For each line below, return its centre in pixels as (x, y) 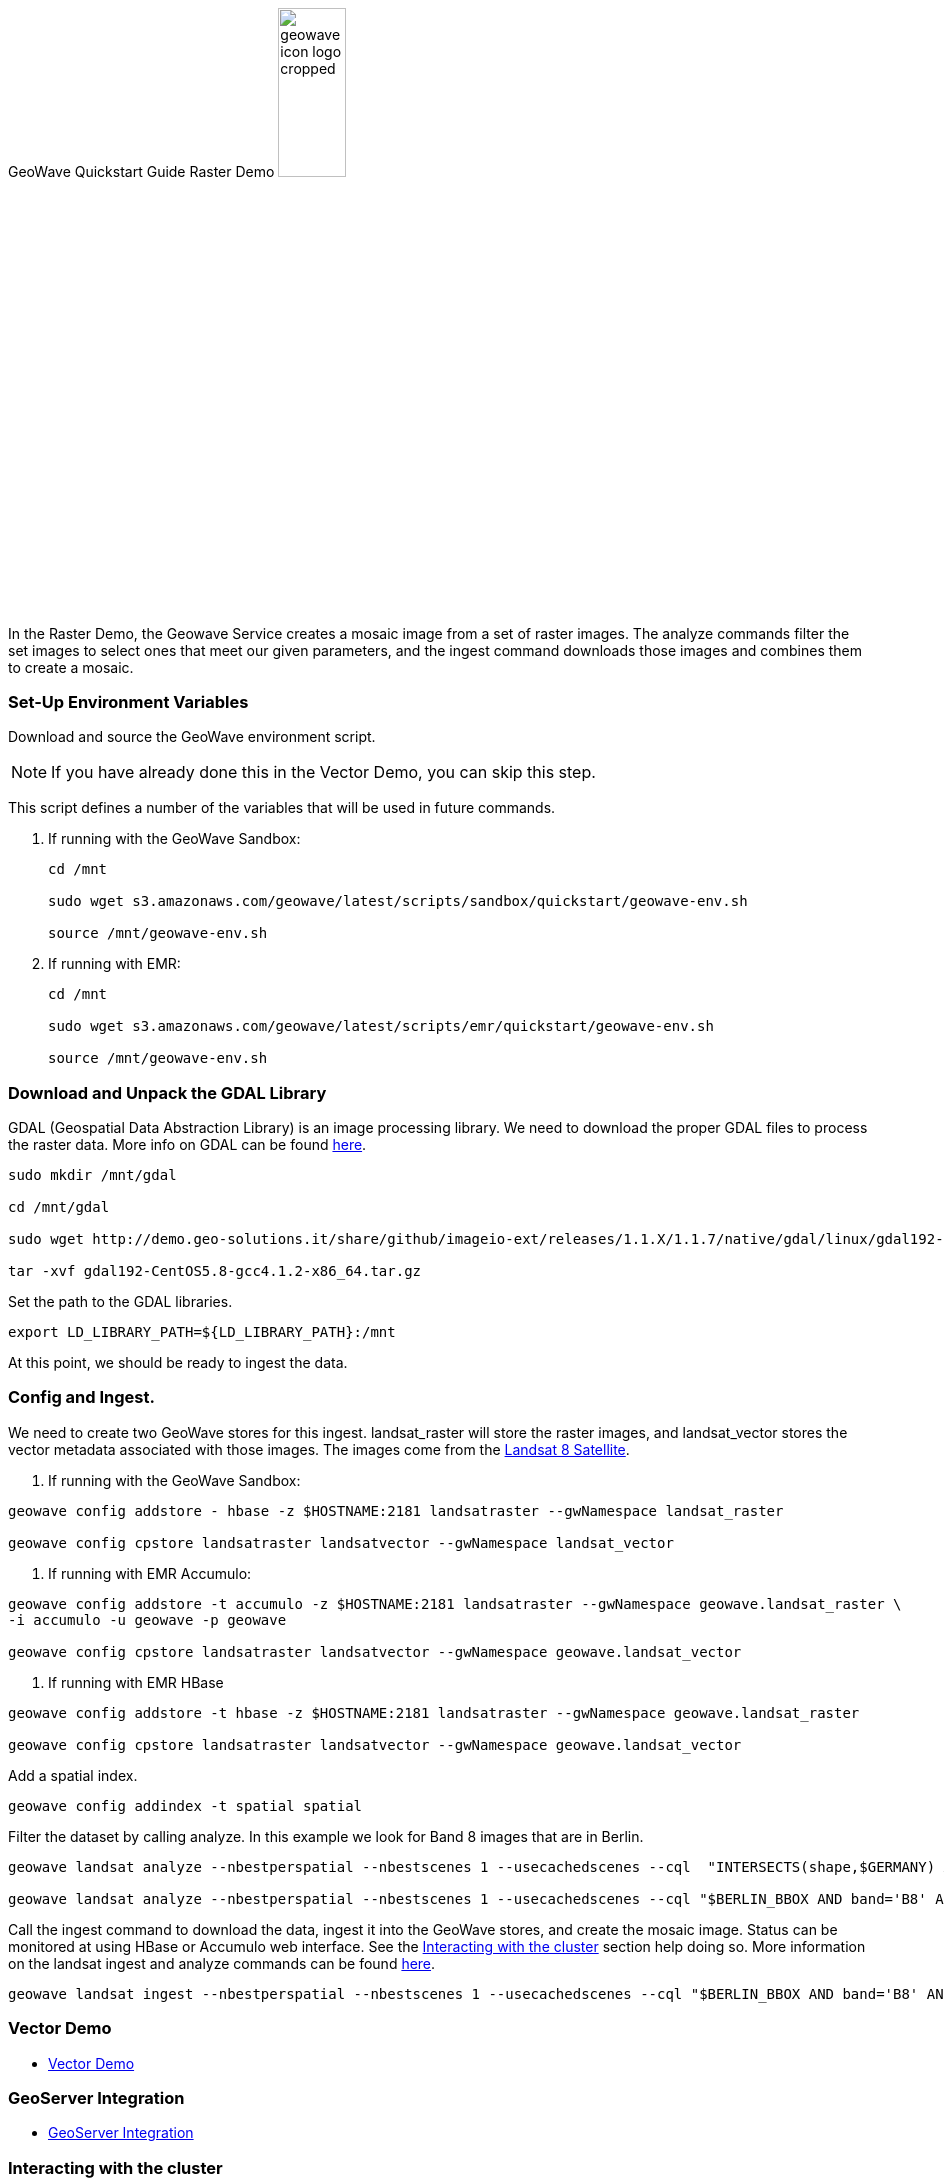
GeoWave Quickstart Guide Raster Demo (141, 171)
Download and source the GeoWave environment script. (192, 737)
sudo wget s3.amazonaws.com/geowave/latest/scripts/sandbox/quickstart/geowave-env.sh (398, 901)
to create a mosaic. (71, 667)
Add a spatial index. (73, 1775)
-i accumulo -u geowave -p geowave (147, 1619)
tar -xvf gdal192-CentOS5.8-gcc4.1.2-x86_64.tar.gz (215, 1271)
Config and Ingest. (81, 1397)
